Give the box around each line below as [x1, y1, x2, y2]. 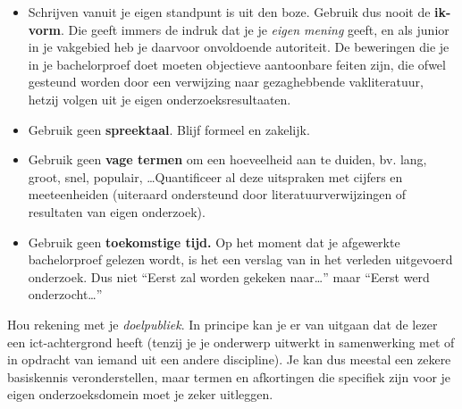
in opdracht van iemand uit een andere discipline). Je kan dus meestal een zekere [7, 350, 451, 369]
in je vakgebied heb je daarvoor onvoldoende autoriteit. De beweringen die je [28, 38, 449, 56]
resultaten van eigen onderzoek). [28, 202, 206, 221]
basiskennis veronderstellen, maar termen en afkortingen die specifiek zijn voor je [7, 367, 451, 386]
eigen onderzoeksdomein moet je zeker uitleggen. [7, 385, 273, 404]
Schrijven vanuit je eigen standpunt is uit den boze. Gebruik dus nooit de [28, 3, 431, 21]
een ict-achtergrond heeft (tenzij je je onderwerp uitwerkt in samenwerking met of [7, 332, 455, 351]
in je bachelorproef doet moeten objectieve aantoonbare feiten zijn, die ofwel [28, 54, 446, 73]
